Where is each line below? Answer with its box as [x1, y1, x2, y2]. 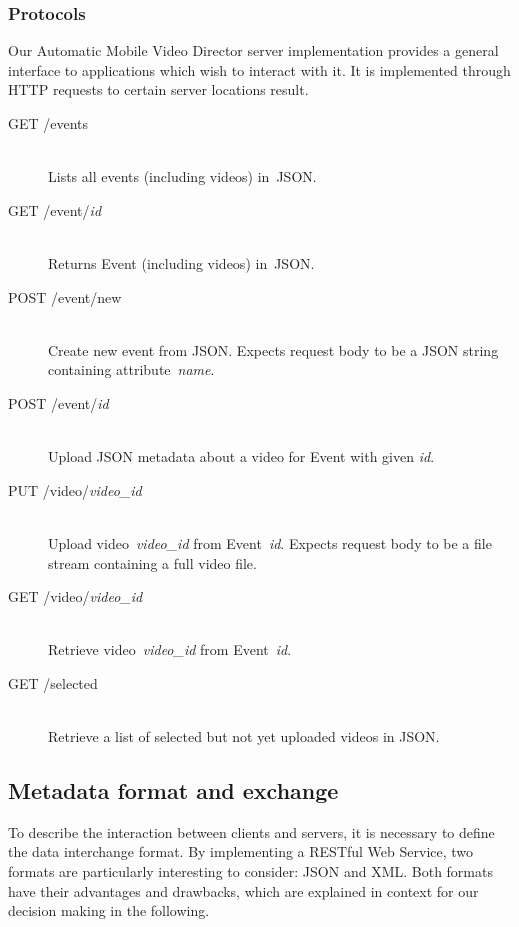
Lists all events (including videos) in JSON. [48, 166, 317, 187]
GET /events [8, 113, 89, 133]
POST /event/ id [8, 392, 109, 413]
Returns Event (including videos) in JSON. [48, 252, 315, 273]
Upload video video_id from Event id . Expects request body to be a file [48, 532, 492, 553]
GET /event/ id [8, 199, 102, 220]
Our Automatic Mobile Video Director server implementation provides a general [8, 40, 499, 61]
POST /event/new [8, 286, 122, 307]
